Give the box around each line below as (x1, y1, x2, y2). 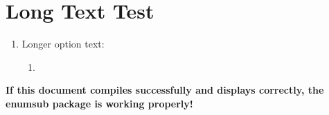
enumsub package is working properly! (6, 96, 193, 110)
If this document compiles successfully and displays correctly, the (6, 83, 324, 97)
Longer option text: (21, 36, 105, 51)
